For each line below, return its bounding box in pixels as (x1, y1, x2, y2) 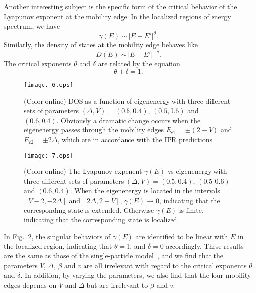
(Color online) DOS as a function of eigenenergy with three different (24, 95, 231, 106)
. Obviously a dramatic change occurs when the (56, 115, 201, 125)
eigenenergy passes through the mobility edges (24, 125, 164, 135)
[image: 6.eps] (24, 81, 74, 88)
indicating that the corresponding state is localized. (24, 214, 179, 225)
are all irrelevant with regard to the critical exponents (83, 260, 247, 270)
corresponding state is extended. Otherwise (24, 205, 154, 215)
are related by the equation (98, 58, 180, 69)
